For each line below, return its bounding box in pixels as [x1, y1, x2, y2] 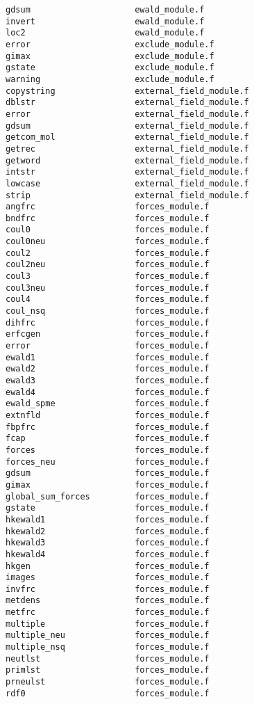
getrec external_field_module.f [6, 143, 249, 154]
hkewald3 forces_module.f [6, 538, 210, 548]
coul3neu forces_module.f [6, 282, 210, 293]
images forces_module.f [6, 573, 210, 583]
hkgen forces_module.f [6, 561, 210, 571]
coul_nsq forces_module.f [6, 306, 210, 317]
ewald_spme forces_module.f [6, 399, 210, 409]
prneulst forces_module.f [6, 677, 210, 687]
